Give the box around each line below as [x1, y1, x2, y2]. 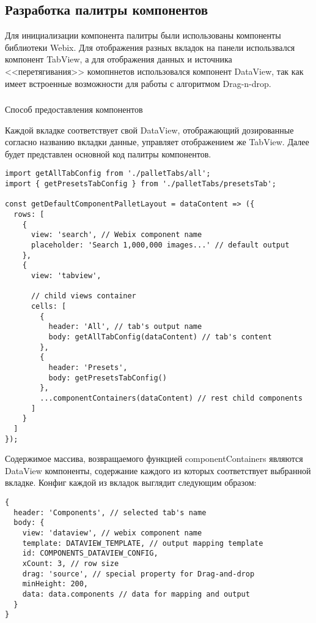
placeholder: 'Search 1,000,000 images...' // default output [31, 241, 290, 250]
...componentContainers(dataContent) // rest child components [40, 393, 303, 402]
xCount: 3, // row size [22, 559, 119, 568]
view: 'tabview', [31, 271, 101, 281]
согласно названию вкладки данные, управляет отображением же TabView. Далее [5, 135, 309, 148]
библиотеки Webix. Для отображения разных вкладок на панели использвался [5, 40, 295, 53]
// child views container [31, 292, 136, 301]
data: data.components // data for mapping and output [22, 589, 250, 598]
